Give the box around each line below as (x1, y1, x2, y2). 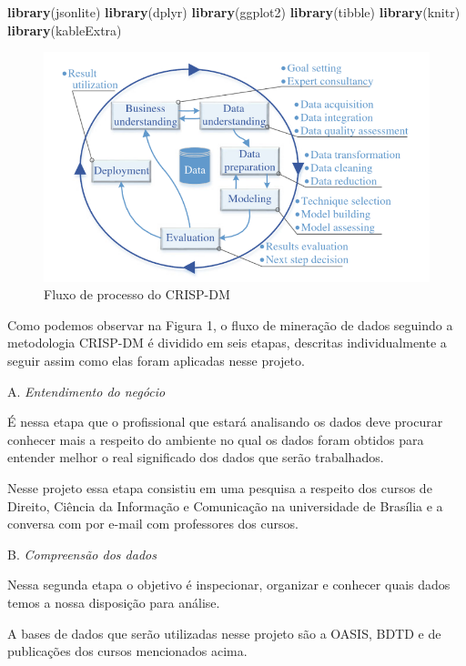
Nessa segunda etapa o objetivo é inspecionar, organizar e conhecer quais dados (7, 575, 451, 594)
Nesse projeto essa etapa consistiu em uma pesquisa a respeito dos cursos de (7, 478, 432, 497)
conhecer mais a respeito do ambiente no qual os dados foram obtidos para (7, 429, 424, 449)
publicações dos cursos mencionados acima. (7, 641, 248, 661)
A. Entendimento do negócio (7, 381, 166, 400)
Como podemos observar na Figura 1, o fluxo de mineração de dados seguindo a (7, 315, 453, 334)
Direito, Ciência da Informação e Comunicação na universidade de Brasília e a (7, 496, 443, 515)
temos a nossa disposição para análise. (7, 592, 220, 611)
